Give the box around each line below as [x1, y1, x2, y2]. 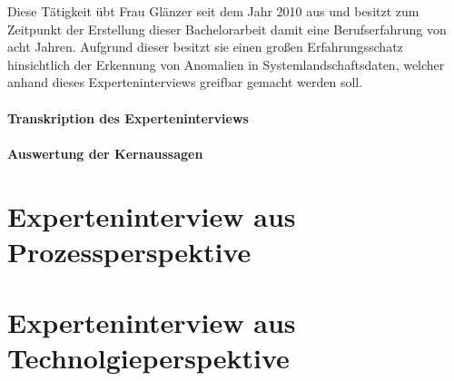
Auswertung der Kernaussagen [7, 143, 203, 162]
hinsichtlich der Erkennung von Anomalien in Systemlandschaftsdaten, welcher [7, 54, 445, 73]
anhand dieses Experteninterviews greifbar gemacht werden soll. [7, 73, 363, 92]
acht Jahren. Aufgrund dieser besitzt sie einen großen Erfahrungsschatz [7, 37, 403, 56]
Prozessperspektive [7, 232, 252, 269]
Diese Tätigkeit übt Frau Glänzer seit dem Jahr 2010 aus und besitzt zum [7, 2, 419, 20]
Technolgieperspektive [7, 339, 290, 376]
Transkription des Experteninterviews [7, 108, 249, 127]
